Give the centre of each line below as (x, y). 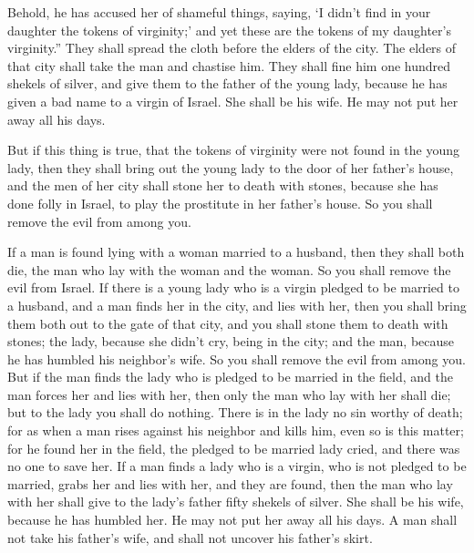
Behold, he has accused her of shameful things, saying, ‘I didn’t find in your (219, 12)
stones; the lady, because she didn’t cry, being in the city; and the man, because (231, 341)
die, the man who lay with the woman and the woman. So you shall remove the (229, 269)
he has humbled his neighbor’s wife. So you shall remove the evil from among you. (237, 358)
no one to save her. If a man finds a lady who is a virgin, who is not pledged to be (237, 466)
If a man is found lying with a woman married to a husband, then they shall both (236, 252)
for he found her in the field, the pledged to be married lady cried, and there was (234, 448)
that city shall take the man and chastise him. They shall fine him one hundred (229, 65)
